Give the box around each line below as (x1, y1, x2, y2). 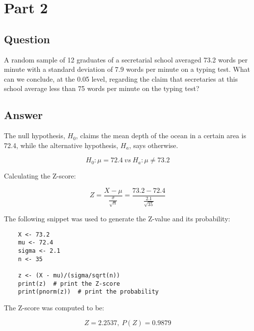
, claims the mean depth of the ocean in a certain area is (76, 130, 246, 141)
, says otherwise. (129, 140, 178, 150)
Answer (4, 107, 43, 122)
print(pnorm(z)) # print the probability (18, 288, 159, 296)
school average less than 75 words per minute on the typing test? (4, 83, 199, 93)
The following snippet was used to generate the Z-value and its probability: (4, 213, 230, 224)
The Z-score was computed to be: (4, 302, 104, 312)
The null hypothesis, (4, 130, 65, 141)
